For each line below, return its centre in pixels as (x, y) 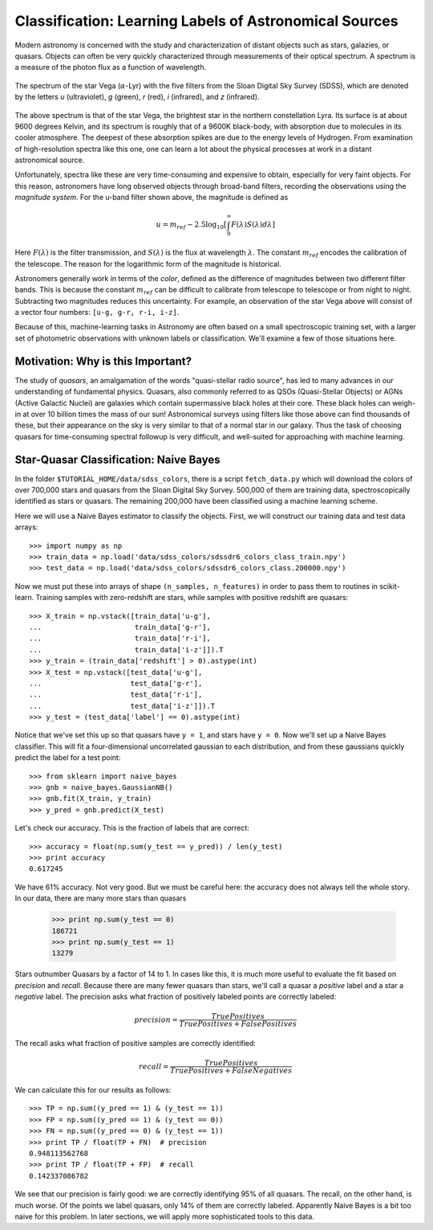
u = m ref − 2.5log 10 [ (191, 226)
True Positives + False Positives (238, 1024)
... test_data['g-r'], (116, 683)
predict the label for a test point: (68, 758)
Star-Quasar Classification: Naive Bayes (117, 459)
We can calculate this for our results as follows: (93, 1090)
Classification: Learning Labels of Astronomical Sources (206, 21)
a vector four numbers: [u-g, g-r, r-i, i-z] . (97, 313)
